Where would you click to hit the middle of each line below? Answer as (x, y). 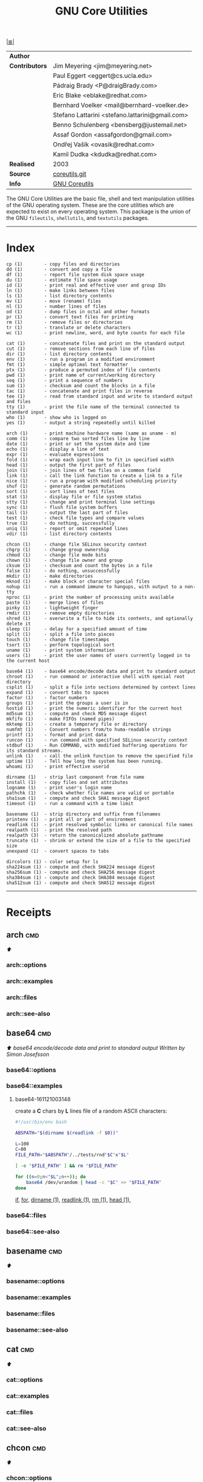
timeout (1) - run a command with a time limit (70, 804)
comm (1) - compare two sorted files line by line (78, 439)
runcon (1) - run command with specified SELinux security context (97, 740)
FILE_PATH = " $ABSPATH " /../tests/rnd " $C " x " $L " (72, 1155)
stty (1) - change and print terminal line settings (81, 502)
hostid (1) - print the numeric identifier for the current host (94, 708)
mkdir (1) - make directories (50, 576)
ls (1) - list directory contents (59, 296)
